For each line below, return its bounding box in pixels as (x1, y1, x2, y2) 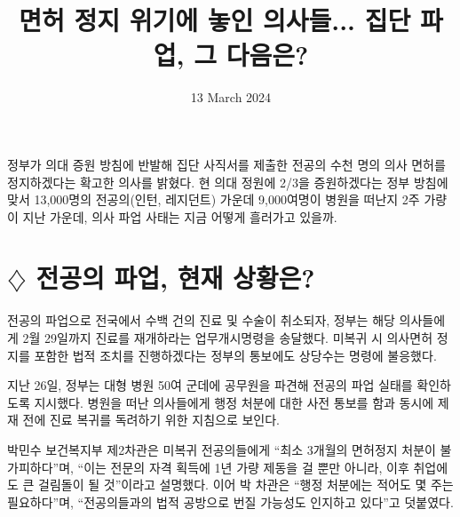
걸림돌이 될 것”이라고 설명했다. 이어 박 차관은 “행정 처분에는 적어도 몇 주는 (38, 475, 454, 494)
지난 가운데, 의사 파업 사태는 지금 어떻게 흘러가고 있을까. (22, 207, 337, 226)
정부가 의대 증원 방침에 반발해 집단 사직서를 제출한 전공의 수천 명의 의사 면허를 (7, 155, 446, 173)
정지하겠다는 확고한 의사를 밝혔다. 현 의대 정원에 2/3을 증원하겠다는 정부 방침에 (7, 172, 448, 191)
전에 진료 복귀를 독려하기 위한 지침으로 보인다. (22, 410, 281, 429)
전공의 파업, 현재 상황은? (36, 259, 315, 296)
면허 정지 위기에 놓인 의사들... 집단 (19, 2, 411, 38)
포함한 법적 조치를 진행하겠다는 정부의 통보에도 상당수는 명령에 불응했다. (34, 346, 437, 364)
